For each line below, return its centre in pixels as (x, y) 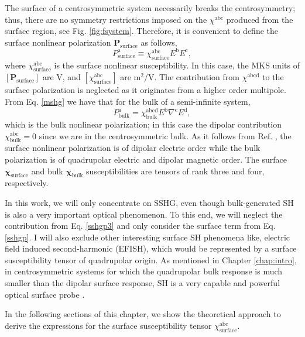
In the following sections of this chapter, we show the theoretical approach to (143, 314)
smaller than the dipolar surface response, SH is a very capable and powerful (143, 283)
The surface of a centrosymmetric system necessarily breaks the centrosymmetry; (150, 8)
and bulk (47, 171)
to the (273, 77)
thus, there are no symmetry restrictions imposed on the (106, 19)
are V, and (61, 77)
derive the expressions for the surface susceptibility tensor (108, 325)
